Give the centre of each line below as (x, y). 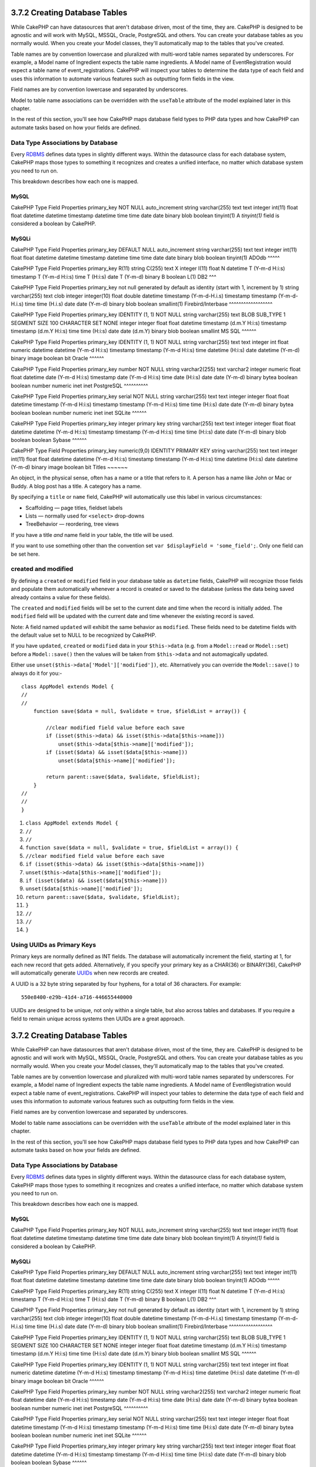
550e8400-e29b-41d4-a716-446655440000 (77, 997)
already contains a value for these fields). (61, 597)
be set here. (25, 554)
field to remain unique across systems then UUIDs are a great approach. (98, 1019)
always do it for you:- (37, 673)
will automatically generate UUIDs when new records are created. (90, 973)
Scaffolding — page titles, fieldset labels (74, 508)
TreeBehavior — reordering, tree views (72, 524)
